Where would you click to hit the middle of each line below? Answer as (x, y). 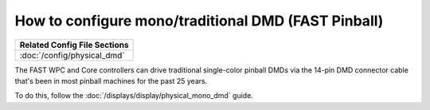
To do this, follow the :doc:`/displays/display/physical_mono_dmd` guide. (134, 96)
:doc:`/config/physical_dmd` (72, 55)
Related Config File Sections (74, 45)
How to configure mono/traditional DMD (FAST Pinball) (199, 21)
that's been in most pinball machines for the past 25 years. (111, 81)
